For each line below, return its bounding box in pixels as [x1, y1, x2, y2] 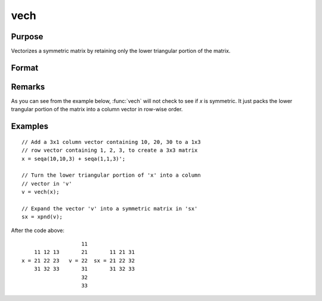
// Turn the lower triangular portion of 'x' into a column [21, 172, 201, 178]
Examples [11, 121, 49, 131]
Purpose [11, 32, 44, 42]
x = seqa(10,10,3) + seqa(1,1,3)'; [21, 155, 126, 162]
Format [11, 62, 39, 73]
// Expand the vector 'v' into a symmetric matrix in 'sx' [21, 205, 198, 212]
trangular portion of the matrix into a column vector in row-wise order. [11, 106, 183, 113]
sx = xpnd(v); [21, 214, 63, 220]
